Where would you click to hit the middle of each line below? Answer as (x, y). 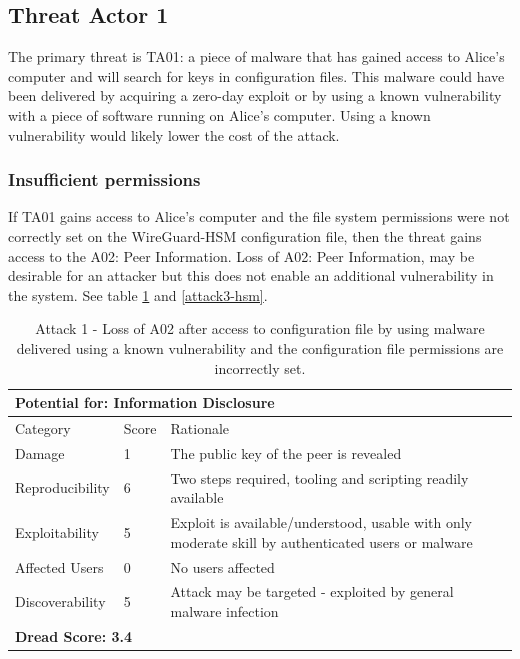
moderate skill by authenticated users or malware (321, 541)
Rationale (200, 427)
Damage (40, 452)
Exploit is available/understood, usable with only (321, 522)
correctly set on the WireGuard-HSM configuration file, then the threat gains (245, 235)
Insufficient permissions (104, 179)
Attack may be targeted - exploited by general (312, 591)
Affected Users (59, 566)
